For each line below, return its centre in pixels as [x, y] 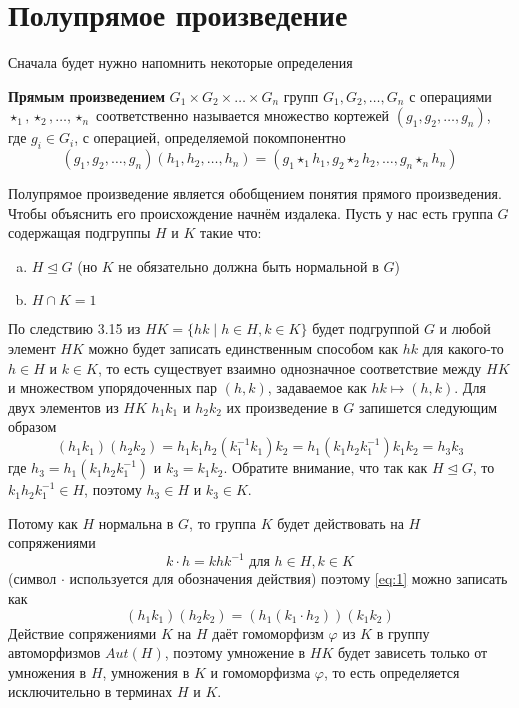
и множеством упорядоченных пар [113, 387]
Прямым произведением [86, 95]
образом [32, 426]
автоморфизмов [54, 652]
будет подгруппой [366, 328]
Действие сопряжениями [82, 632]
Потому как [43, 522]
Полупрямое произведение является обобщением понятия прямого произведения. [255, 193]
